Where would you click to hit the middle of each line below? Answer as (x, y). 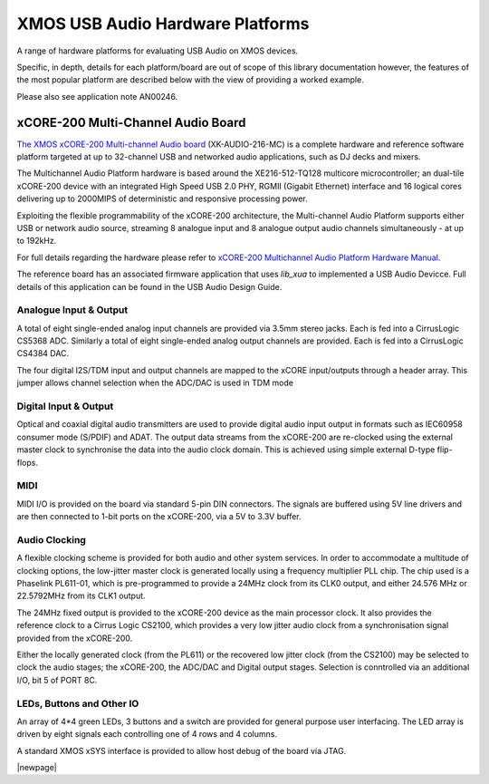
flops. (27, 462)
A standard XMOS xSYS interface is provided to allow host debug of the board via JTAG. (182, 750)
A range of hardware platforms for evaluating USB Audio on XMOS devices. (158, 51)
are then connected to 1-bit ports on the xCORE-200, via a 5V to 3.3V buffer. (159, 517)
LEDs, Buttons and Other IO (78, 703)
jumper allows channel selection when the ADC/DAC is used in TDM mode (155, 383)
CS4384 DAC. (43, 353)
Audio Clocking (51, 539)
